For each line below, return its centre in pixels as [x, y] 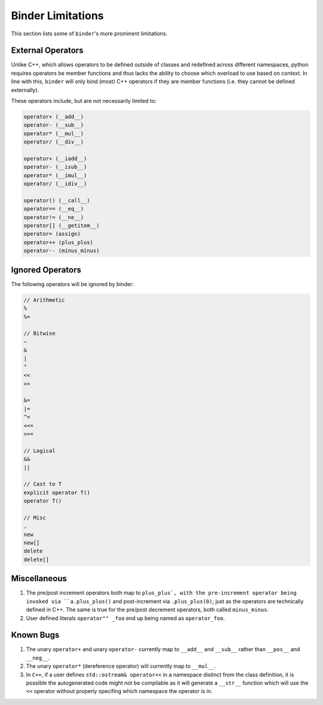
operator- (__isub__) [55, 167]
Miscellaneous [39, 578]
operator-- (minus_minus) [62, 251]
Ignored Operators [46, 270]
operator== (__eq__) [54, 209]
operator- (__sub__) [54, 125]
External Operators [47, 51]
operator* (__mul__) [54, 133]
